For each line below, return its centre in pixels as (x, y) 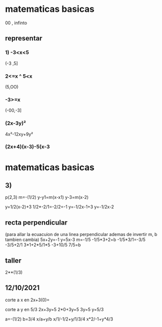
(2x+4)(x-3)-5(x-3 (28, 147)
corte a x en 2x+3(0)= (28, 300)
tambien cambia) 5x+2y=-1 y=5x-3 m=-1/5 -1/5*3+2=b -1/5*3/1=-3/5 (75, 240)
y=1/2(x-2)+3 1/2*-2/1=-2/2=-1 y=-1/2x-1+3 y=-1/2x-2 (60, 207)
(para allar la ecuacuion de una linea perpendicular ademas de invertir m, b (81, 234)
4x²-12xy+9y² (19, 134)
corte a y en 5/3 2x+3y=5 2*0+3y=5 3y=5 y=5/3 (54, 309)
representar (24, 38)
